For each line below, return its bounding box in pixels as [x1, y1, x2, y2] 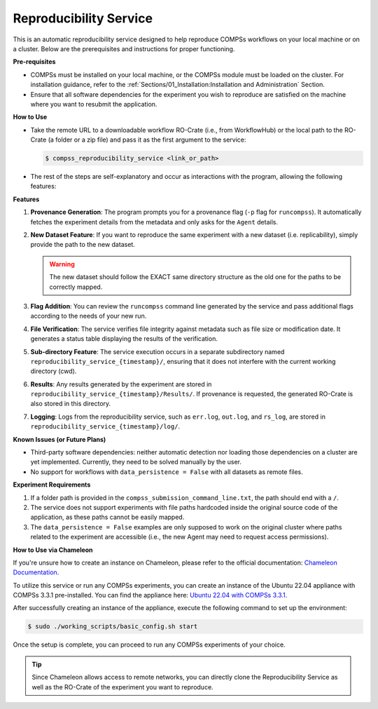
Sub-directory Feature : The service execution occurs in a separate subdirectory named [30, 347, 285, 356]
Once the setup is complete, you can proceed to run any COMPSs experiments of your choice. [13, 640, 286, 649]
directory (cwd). [30, 367, 77, 375]
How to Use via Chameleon [13, 546, 94, 554]
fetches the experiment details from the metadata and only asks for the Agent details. [30, 217, 278, 226]
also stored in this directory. [30, 400, 111, 408]
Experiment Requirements [13, 480, 91, 489]
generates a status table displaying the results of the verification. [30, 335, 218, 343]
